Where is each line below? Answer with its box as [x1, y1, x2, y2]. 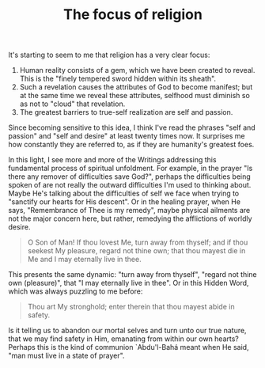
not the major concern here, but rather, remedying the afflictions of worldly [8, 214, 252, 223]
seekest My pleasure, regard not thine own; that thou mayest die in [27, 246, 246, 256]
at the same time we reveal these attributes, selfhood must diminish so [19, 91, 251, 101]
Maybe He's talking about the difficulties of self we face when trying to [8, 188, 240, 199]
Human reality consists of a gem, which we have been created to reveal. [19, 66, 256, 75]
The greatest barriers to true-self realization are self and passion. [19, 108, 233, 117]
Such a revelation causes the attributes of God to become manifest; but [19, 82, 253, 92]
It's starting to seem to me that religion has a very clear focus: [8, 50, 210, 60]
